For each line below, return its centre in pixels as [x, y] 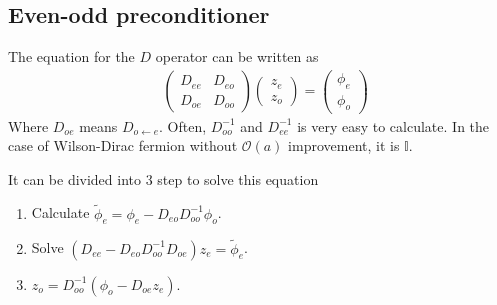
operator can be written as [237, 56]
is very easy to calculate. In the [393, 125]
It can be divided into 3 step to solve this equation [163, 178]
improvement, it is [344, 145]
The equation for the [71, 56]
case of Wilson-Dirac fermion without [123, 145]
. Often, [183, 125]
